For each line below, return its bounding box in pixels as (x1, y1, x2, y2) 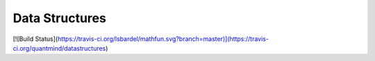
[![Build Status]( (12, 35, 58, 43)
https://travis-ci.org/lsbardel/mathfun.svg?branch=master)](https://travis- (57, 35, 269, 43)
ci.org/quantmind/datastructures (12, 44, 106, 52)
